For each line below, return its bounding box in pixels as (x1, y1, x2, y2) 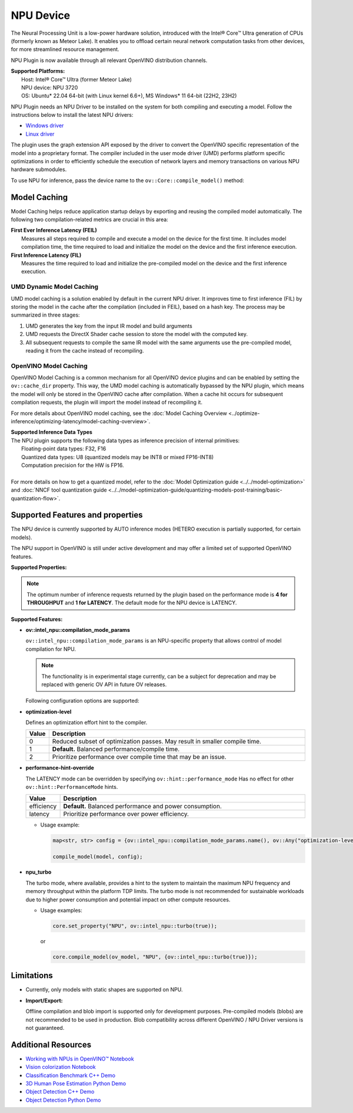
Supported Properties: (11, 564, 67, 571)
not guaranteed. (25, 1024, 65, 1031)
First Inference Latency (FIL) (11, 251, 82, 259)
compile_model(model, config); (52, 854, 144, 860)
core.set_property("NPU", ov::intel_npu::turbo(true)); (52, 923, 218, 929)
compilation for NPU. (25, 646, 76, 653)
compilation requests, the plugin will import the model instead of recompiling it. (11, 399, 203, 406)
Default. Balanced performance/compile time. (52, 745, 180, 753)
